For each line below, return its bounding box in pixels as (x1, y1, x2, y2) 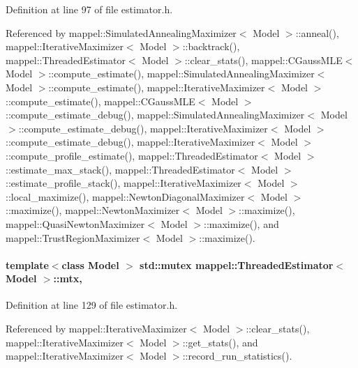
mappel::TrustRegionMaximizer (6, 230, 140, 245)
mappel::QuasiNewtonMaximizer (6, 216, 145, 231)
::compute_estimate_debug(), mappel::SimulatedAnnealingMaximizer (6, 107, 305, 122)
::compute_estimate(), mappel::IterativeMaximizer (48, 79, 265, 94)
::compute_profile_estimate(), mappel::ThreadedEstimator (6, 148, 258, 162)
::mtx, (53, 271, 82, 286)
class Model (61, 257, 119, 272)
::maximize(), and (204, 216, 279, 231)
